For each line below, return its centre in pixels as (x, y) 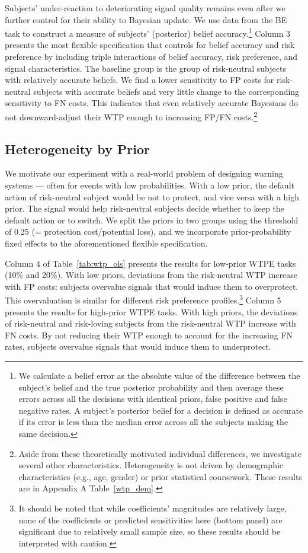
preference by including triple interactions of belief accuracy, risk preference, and (151, 57)
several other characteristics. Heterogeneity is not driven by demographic (151, 465)
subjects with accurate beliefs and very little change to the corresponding (166, 91)
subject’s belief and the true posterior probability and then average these (151, 387)
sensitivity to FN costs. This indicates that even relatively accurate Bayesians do (151, 103)
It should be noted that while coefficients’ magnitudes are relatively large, (153, 508)
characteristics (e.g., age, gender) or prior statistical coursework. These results (160, 476)
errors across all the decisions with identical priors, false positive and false (153, 399)
